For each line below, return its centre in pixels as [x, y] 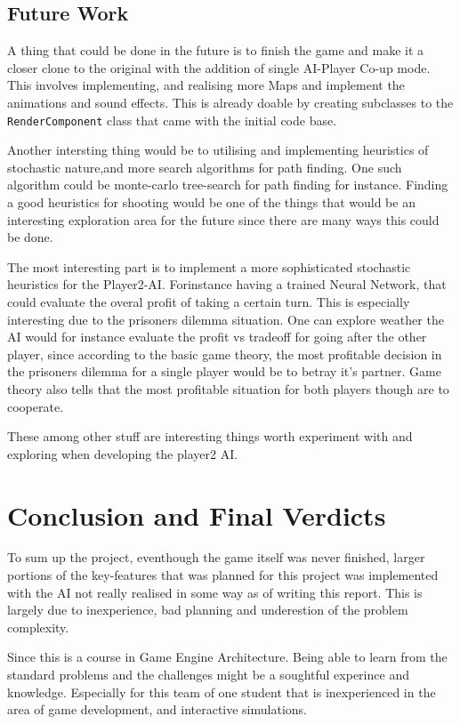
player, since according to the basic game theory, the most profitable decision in [225, 354]
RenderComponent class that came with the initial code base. [172, 120]
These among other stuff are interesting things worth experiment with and [210, 436]
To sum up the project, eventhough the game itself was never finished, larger [216, 557]
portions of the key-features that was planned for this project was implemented [223, 575]
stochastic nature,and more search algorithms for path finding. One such [205, 167]
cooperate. [36, 406]
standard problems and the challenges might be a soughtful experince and [208, 675]
